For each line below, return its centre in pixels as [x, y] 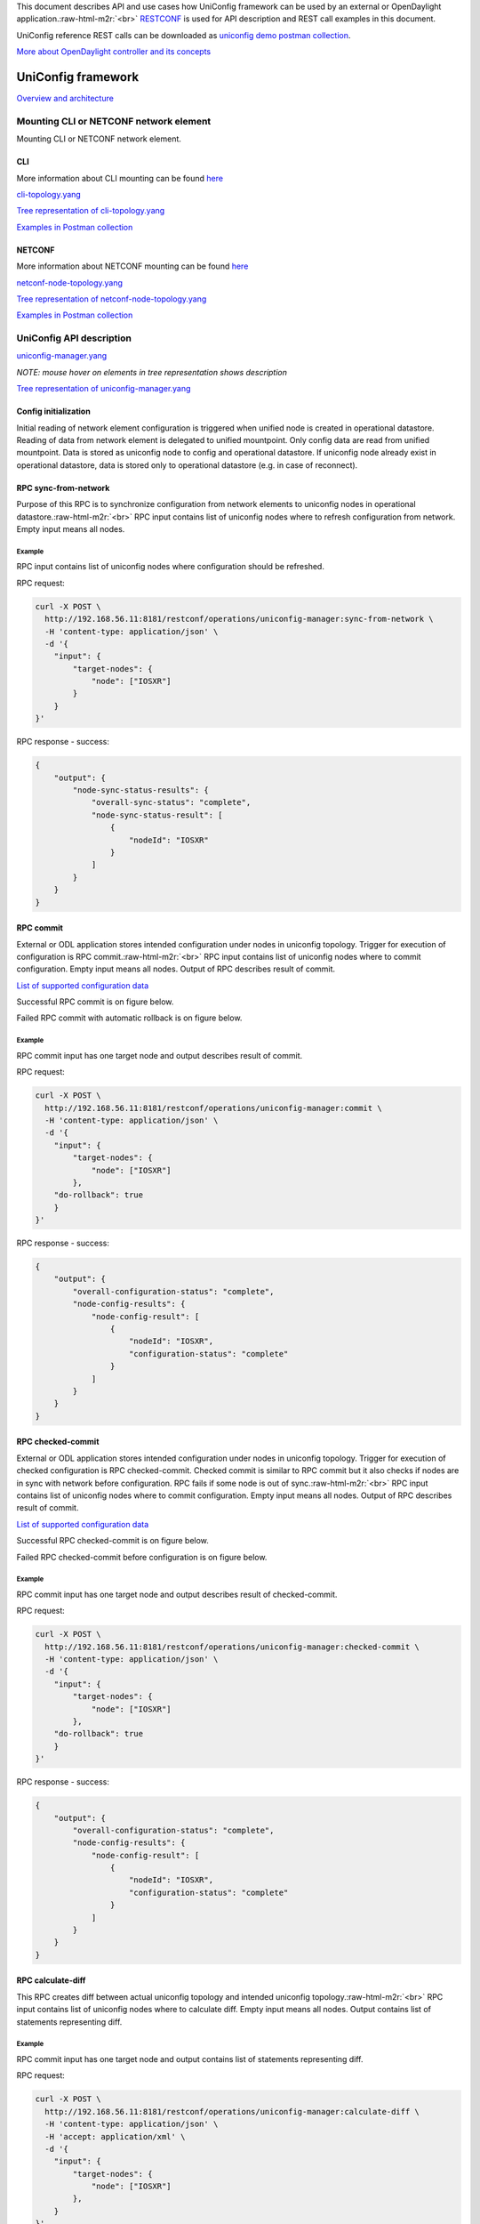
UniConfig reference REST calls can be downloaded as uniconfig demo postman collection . [184, 35]
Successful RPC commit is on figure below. [95, 1002]
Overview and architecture [65, 99]
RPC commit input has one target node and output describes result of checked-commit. [177, 1594]
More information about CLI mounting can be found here [120, 178]
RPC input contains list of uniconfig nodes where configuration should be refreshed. [170, 567]
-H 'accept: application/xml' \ [115, 2136]
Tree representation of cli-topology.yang [91, 211]
